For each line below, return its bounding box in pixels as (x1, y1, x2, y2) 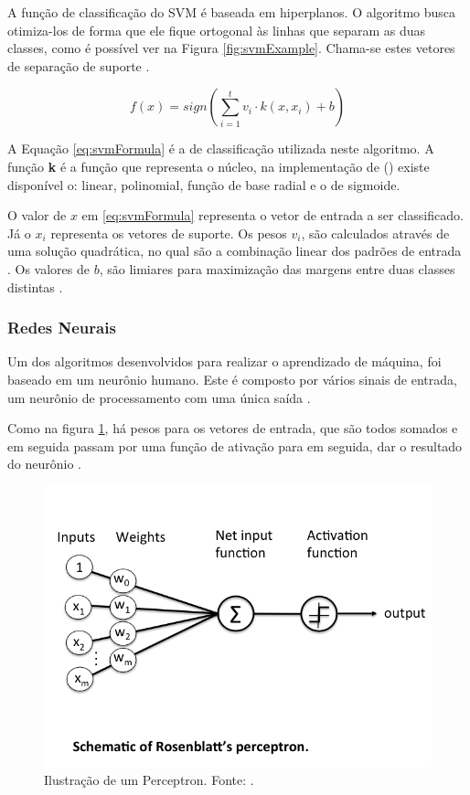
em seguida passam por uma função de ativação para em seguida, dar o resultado (7, 436, 463, 455)
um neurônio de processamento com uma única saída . (7, 387, 311, 407)
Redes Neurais (7, 316, 116, 339)
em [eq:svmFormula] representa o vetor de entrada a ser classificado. (81, 206, 464, 225)
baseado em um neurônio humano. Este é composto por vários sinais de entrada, (7, 369, 457, 388)
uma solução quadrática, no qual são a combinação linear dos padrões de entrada (7, 241, 462, 260)
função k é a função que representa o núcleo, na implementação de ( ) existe (7, 156, 430, 175)
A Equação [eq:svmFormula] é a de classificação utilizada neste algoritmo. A (7, 139, 434, 158)
